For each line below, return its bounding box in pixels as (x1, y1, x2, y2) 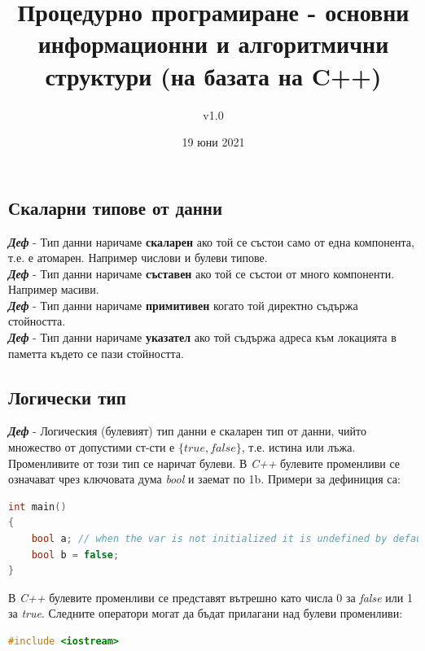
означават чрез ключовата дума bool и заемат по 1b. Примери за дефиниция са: (8, 470, 401, 487)
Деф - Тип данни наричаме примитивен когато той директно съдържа (8, 296, 358, 313)
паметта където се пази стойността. (8, 344, 184, 361)
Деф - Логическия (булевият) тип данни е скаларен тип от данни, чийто (8, 422, 366, 439)
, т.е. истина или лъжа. (241, 439, 356, 456)
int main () (8, 500, 67, 513)
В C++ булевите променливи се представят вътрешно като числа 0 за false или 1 (8, 588, 413, 605)
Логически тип (8, 384, 126, 409)
